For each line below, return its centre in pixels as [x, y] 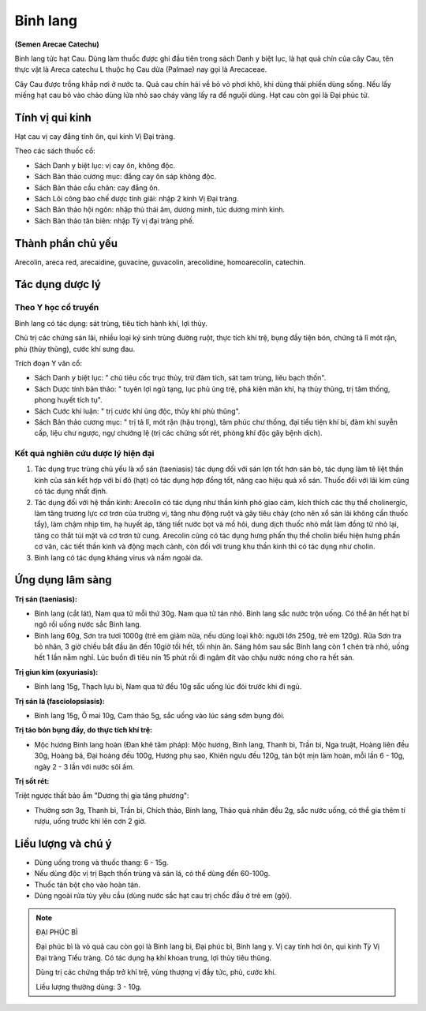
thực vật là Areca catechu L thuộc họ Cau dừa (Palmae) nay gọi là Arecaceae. [141, 69]
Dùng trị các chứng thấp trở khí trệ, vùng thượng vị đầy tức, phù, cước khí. [156, 972]
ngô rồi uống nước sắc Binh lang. [88, 624]
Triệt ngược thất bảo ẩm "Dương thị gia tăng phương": [102, 796]
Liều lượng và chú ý [63, 843]
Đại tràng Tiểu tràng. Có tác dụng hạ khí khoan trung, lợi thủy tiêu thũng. [154, 957]
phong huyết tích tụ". [68, 400]
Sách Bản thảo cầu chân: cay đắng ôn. [97, 187]
